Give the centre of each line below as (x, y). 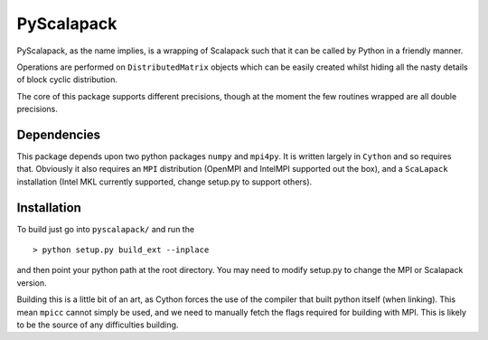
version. (32, 283)
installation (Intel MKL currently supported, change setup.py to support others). (164, 182)
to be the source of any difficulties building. (98, 325)
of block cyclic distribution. (67, 80)
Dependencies (59, 134)
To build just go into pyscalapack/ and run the (105, 229)
